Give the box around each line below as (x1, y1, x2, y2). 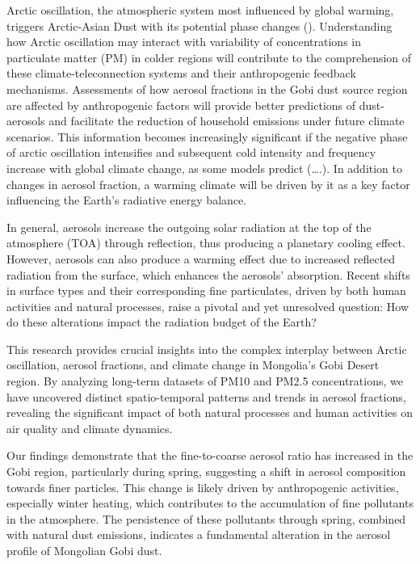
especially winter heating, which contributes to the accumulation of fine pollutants (6, 495, 414, 511)
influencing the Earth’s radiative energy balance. (6, 192, 247, 208)
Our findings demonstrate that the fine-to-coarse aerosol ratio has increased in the (6, 447, 414, 464)
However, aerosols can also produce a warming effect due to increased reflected (6, 250, 396, 267)
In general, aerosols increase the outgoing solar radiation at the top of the (6, 218, 372, 235)
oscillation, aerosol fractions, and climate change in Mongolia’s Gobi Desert (6, 356, 380, 373)
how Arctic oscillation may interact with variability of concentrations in (6, 33, 361, 50)
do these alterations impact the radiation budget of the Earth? (6, 314, 317, 330)
